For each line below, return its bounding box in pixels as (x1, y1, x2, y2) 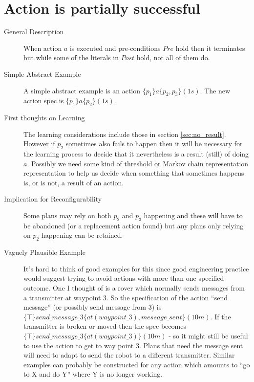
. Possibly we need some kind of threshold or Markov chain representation (27, 158, 249, 168)
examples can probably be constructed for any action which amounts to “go (23, 359, 250, 369)
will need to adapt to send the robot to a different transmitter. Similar (23, 350, 235, 360)
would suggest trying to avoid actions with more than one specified (23, 273, 224, 283)
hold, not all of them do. (136, 52, 210, 63)
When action (23, 43, 62, 53)
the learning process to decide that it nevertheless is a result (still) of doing (23, 149, 249, 159)
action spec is (23, 95, 64, 106)
